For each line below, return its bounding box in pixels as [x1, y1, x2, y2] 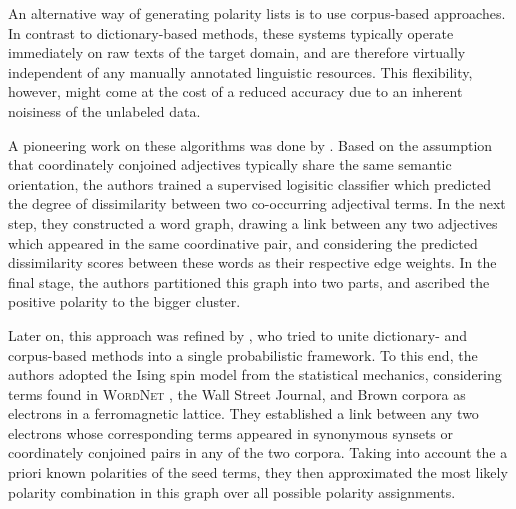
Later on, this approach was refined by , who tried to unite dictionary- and [8, 324, 468, 345]
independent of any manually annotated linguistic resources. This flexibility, [8, 61, 473, 82]
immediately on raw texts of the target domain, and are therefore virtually [8, 42, 466, 63]
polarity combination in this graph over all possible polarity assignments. [8, 481, 456, 502]
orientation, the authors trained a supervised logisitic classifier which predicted [8, 173, 491, 194]
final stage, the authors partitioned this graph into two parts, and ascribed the [8, 271, 490, 292]
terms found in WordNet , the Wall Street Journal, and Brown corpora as [8, 383, 466, 404]
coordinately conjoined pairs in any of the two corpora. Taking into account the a [8, 442, 508, 463]
